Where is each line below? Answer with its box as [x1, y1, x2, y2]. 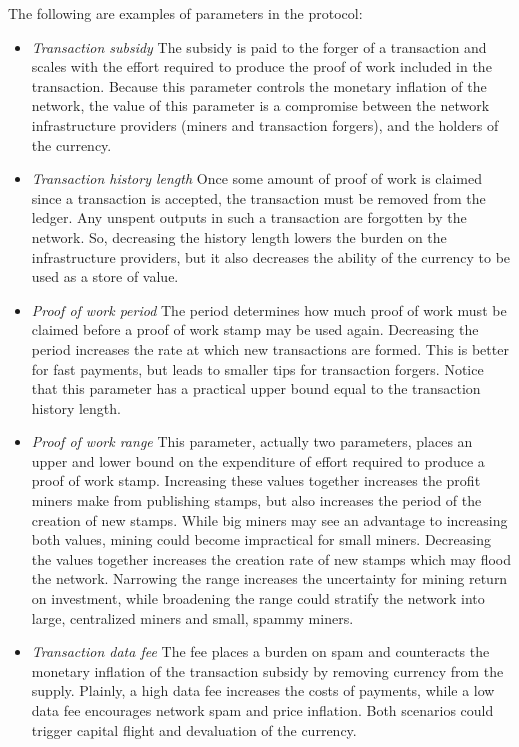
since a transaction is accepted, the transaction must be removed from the [31, 187, 486, 208]
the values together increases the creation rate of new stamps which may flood [31, 548, 512, 569]
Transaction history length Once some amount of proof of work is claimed [31, 168, 483, 189]
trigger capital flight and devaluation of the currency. [31, 719, 357, 740]
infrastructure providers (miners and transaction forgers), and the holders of [31, 114, 499, 135]
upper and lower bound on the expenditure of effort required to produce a [31, 450, 485, 471]
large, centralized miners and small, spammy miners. [31, 607, 354, 628]
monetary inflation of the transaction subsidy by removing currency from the [31, 660, 504, 681]
